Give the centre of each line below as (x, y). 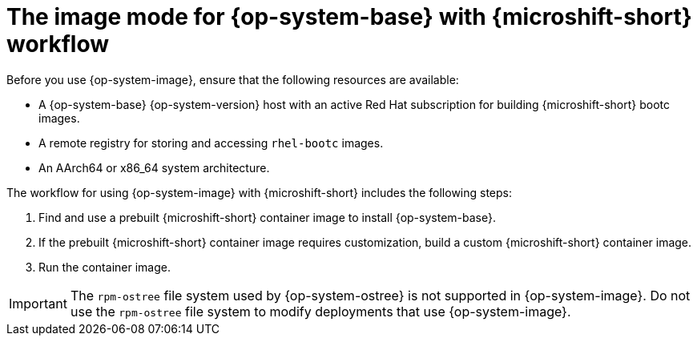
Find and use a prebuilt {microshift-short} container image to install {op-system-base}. (267, 217)
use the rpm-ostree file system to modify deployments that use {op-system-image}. (320, 311)
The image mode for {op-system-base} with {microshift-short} (349, 17)
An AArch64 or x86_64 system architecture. (154, 167)
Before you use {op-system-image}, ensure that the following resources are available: (233, 79)
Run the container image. (105, 267)
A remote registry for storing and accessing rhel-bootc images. (211, 143)
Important (38, 303)
